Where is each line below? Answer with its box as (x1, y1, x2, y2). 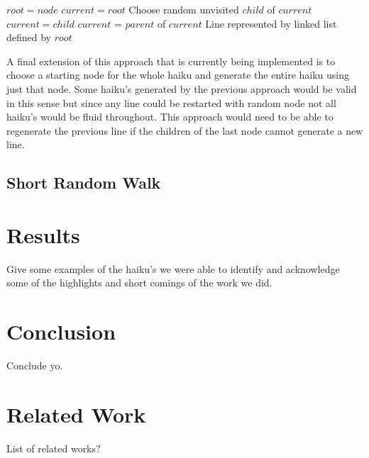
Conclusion (6, 317, 116, 346)
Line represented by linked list (205, 16, 337, 30)
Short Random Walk (6, 172, 161, 194)
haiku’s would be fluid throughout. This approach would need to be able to (6, 109, 334, 124)
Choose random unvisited (128, 2, 239, 16)
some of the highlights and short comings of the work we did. (6, 275, 272, 290)
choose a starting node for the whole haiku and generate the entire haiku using (6, 67, 350, 82)
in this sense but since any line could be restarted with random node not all (6, 95, 336, 110)
